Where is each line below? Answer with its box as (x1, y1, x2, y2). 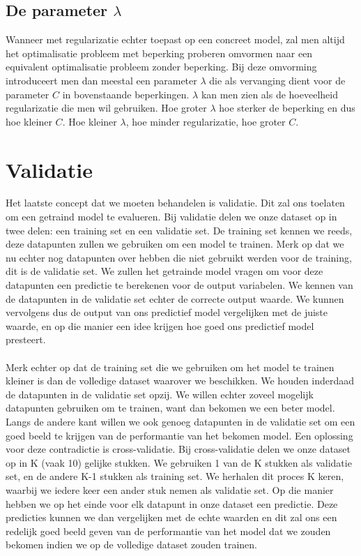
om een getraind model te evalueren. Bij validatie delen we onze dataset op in (6, 209, 337, 224)
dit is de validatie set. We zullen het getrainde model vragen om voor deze (6, 264, 323, 278)
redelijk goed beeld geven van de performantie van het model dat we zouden (6, 523, 331, 538)
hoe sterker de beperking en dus (219, 100, 355, 115)
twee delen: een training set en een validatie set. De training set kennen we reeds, (6, 223, 353, 237)
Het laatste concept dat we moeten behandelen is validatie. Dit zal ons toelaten (6, 195, 345, 210)
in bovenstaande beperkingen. (62, 87, 190, 101)
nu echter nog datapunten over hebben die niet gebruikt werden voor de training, (6, 250, 352, 264)
